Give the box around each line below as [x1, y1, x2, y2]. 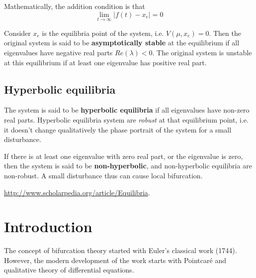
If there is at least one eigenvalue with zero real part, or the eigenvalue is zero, [4, 150, 243, 161]
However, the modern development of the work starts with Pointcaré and [4, 255, 226, 265]
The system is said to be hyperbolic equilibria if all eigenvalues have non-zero [4, 105, 250, 115]
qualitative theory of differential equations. [4, 265, 134, 275]
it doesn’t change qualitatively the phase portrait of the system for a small [4, 124, 232, 135]
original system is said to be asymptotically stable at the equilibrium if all [4, 37, 240, 48]
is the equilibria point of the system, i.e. [42, 27, 164, 38]
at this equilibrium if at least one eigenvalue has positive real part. [4, 57, 207, 67]
